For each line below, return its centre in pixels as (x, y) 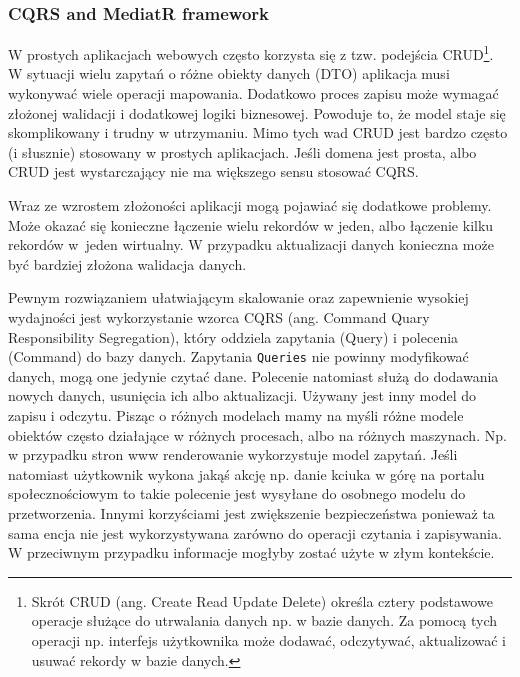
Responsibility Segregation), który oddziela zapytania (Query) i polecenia (233, 336)
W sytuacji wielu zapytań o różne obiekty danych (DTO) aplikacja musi (229, 73)
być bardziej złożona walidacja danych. (127, 263)
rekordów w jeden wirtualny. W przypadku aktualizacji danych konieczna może (251, 244)
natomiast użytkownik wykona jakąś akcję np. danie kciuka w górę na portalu (246, 473)
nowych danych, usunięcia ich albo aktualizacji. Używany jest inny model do (242, 395)
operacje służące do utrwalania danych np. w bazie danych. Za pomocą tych (264, 620)
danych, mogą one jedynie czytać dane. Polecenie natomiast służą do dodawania (253, 375)
